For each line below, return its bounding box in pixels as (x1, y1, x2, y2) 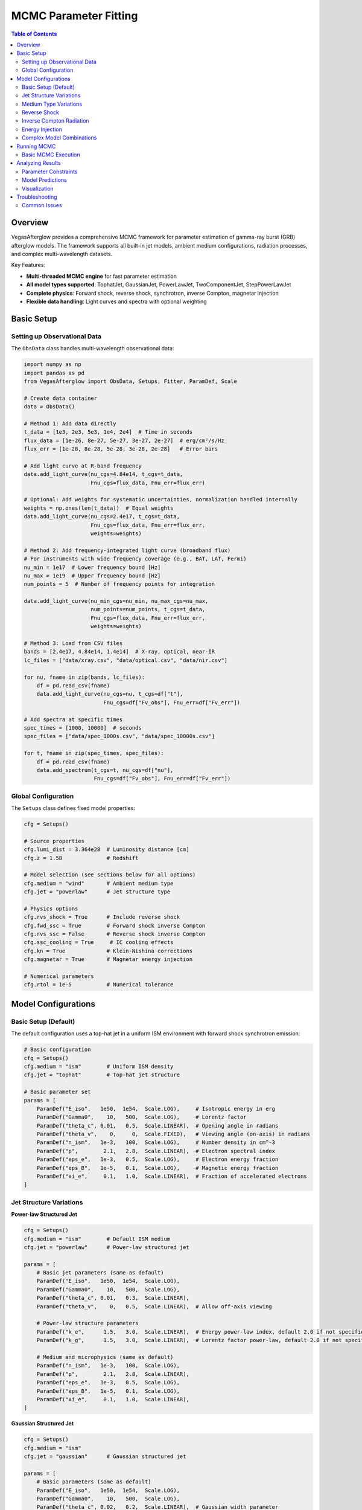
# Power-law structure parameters (36, 1320, 139, 1327)
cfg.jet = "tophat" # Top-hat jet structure (24, 1071, 180, 1078)
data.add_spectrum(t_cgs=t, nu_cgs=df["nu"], (36, 766, 174, 773)
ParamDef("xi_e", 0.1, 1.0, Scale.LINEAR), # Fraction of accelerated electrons (36, 1173, 307, 1180)
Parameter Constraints (22, 168, 78, 175)
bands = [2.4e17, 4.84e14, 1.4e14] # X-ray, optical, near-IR (24, 648, 215, 655)
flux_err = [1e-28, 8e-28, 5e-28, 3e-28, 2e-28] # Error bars (24, 446, 218, 452)
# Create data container (24, 394, 98, 402)
